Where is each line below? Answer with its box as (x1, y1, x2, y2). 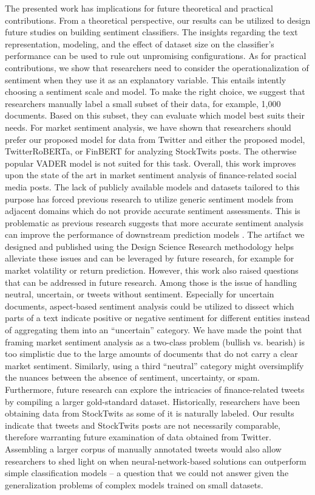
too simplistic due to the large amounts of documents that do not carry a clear (5, 347, 298, 360)
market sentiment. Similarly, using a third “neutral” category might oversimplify (5, 359, 304, 372)
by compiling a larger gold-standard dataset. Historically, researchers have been (5, 395, 300, 407)
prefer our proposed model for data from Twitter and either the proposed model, (5, 133, 305, 145)
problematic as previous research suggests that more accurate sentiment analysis (5, 216, 304, 229)
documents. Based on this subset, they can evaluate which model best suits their (5, 109, 305, 122)
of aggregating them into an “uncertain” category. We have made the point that (5, 324, 302, 336)
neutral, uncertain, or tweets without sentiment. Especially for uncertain (5, 288, 274, 300)
